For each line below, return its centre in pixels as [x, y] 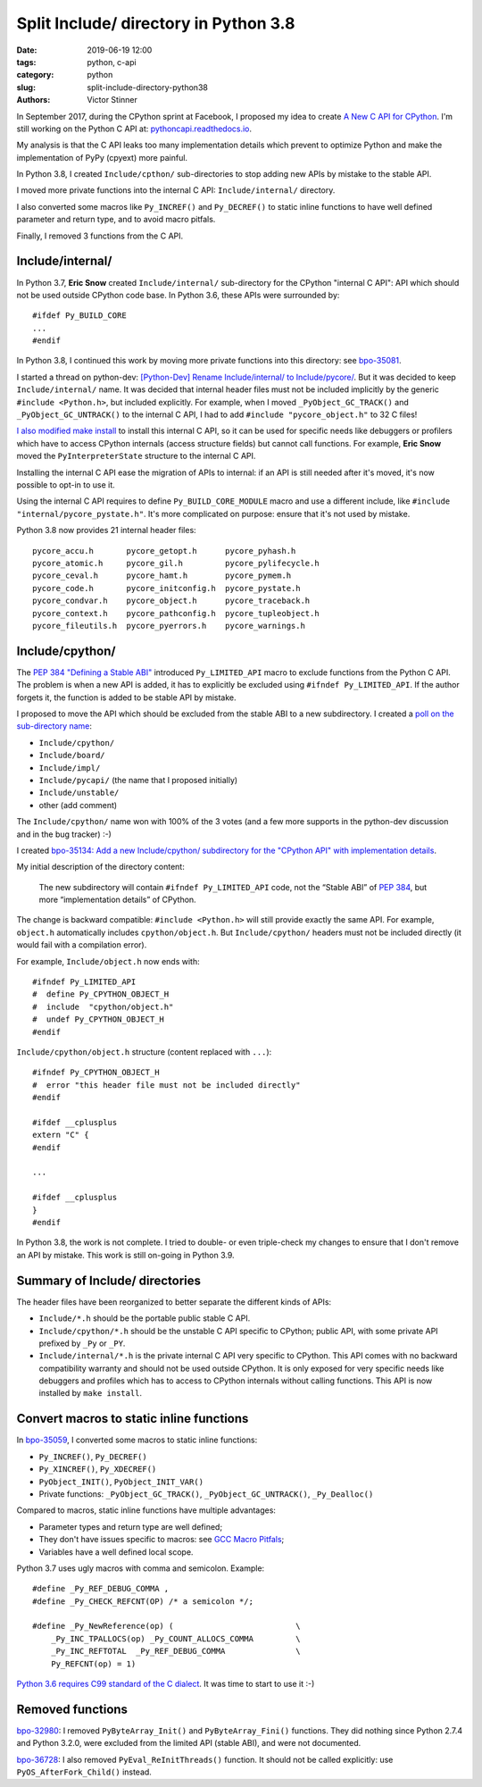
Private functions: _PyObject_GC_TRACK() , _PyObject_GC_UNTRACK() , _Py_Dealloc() [206, 1494]
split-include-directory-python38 [148, 87]
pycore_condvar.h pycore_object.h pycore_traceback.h [171, 601]
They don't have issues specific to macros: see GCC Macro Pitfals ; [162, 1540]
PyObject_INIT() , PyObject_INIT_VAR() [121, 1482]
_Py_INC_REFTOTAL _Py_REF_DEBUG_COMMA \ [175, 1651]
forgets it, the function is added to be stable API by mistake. [126, 697]
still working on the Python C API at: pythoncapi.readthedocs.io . [134, 129]
